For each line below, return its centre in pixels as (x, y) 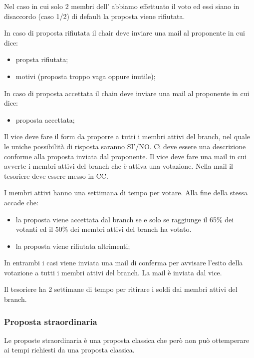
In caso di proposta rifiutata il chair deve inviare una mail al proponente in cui (125, 33)
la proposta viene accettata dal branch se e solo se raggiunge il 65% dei (125, 219)
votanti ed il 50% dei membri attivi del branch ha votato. (104, 229)
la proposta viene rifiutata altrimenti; (73, 246)
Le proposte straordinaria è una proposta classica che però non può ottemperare (127, 340)
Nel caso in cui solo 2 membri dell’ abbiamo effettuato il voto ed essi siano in (122, 6)
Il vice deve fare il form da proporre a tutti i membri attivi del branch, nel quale (127, 136)
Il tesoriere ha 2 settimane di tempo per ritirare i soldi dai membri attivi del (121, 289)
